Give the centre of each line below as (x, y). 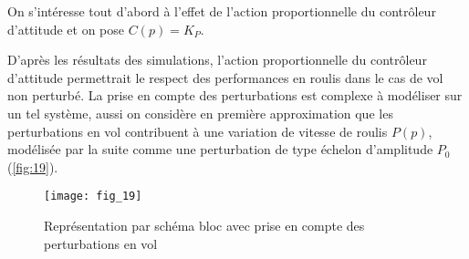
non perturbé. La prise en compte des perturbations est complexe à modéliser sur (235, 95)
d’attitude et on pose (66, 29)
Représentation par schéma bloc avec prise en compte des (204, 225)
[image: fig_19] (93, 197)
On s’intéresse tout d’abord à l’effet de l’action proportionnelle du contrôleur (222, 11)
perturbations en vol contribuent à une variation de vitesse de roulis (198, 131)
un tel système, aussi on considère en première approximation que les (200, 113)
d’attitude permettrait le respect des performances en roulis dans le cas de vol (225, 77)
